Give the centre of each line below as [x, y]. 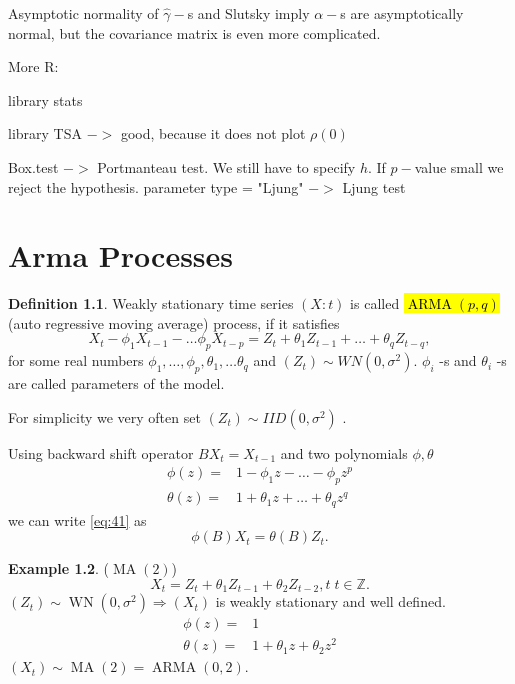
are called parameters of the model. [116, 383]
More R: [33, 66]
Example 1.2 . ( [59, 568]
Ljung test [374, 186]
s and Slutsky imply [248, 13]
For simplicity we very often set [104, 416]
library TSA [45, 133]
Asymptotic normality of [83, 13]
